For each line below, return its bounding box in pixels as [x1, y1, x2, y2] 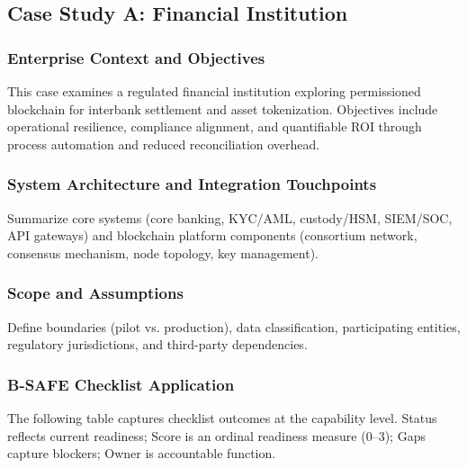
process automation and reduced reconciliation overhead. [7, 134, 320, 153]
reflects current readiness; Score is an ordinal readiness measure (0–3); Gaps [7, 426, 426, 445]
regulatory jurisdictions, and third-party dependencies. [7, 335, 308, 354]
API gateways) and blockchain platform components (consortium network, [7, 226, 418, 245]
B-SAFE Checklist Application [7, 373, 235, 395]
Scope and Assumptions [7, 282, 184, 304]
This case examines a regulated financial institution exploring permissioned [7, 82, 421, 100]
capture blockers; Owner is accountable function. [7, 444, 276, 463]
